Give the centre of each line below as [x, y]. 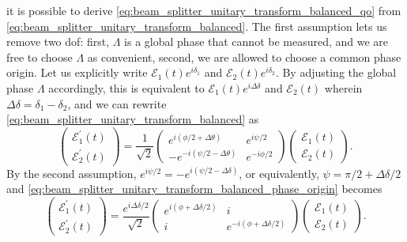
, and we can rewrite [117, 103]
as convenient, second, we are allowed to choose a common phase [244, 57]
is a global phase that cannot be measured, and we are [256, 42]
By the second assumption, [72, 173]
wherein [343, 87]
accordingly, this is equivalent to [126, 87]
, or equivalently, [279, 173]
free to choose [40, 57]
